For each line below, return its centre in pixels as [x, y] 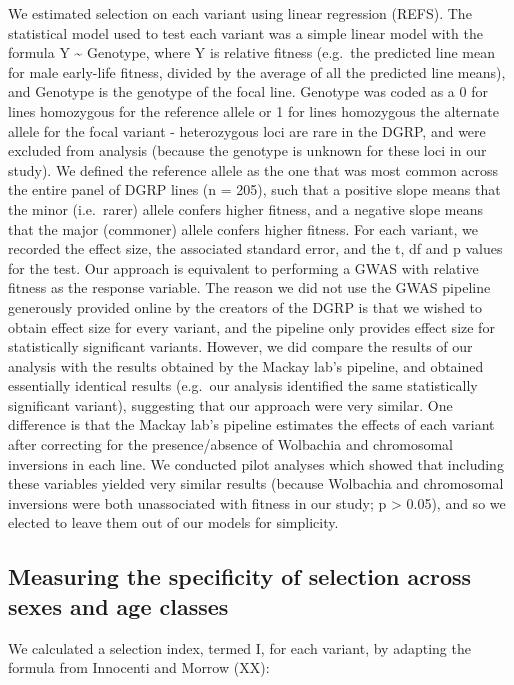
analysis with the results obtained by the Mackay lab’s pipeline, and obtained [246, 365]
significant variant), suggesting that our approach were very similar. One [230, 404]
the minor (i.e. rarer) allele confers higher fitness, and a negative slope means [246, 208]
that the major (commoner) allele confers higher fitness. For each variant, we [243, 228]
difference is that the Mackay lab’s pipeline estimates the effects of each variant [251, 424]
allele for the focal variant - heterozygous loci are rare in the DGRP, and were [247, 130]
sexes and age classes [118, 605]
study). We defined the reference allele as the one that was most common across [253, 169]
